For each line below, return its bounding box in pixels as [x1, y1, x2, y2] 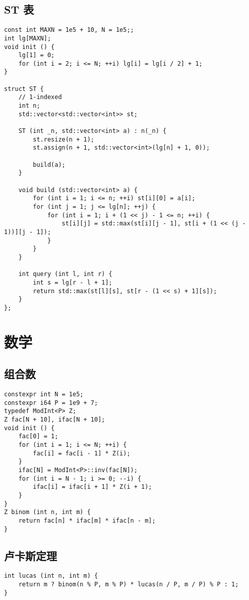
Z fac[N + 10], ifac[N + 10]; [4, 416, 105, 424]
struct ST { [4, 85, 44, 93]
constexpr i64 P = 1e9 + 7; [4, 399, 98, 406]
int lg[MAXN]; [4, 34, 51, 42]
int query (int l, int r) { [18, 270, 112, 278]
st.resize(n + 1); [33, 135, 94, 143]
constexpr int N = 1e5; [4, 391, 84, 398]
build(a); [33, 161, 66, 168]
